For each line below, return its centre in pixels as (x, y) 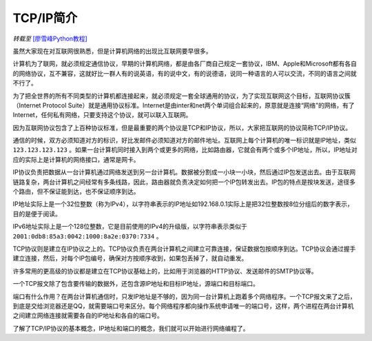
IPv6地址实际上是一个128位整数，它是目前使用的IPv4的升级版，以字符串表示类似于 (130, 227)
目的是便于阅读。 (37, 214)
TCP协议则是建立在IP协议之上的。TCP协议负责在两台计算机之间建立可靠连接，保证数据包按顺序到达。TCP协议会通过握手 (184, 249)
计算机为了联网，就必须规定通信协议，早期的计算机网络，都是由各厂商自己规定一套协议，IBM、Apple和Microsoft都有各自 (185, 64)
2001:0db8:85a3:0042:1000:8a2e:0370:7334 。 (87, 236)
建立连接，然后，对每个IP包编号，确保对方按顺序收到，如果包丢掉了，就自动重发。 (130, 258)
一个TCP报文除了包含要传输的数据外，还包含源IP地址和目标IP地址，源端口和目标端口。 (136, 284)
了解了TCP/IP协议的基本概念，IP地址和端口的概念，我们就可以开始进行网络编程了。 (131, 328)
